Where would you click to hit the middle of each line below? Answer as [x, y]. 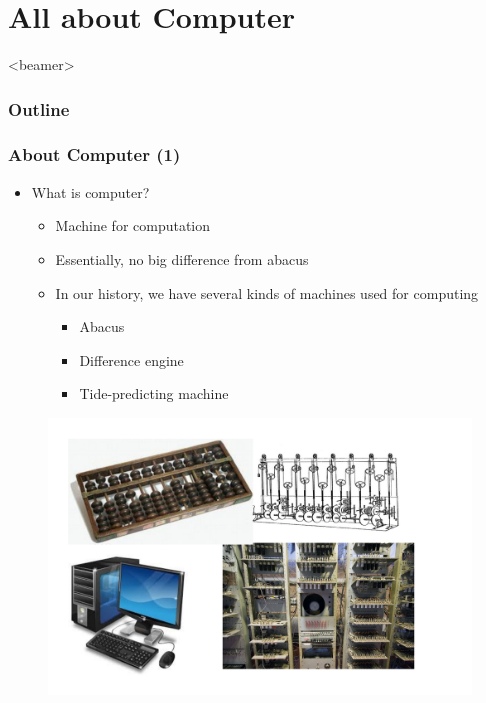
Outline [39, 108]
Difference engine [131, 359]
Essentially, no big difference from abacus [182, 258]
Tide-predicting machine [154, 393]
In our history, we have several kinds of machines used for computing [267, 292]
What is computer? [90, 191]
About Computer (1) [94, 154]
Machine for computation [133, 225]
